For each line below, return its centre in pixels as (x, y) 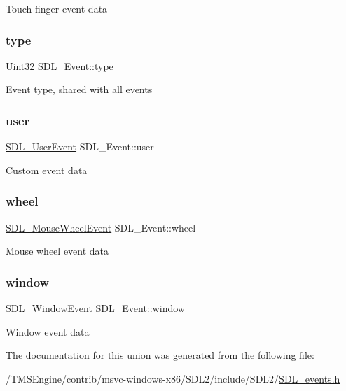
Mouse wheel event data (57, 251)
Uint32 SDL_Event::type (60, 65)
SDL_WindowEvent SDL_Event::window (95, 308)
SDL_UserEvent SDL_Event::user (80, 147)
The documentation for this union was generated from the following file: (160, 355)
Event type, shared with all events (79, 89)
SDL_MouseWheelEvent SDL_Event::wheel (101, 227)
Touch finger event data (57, 8)
